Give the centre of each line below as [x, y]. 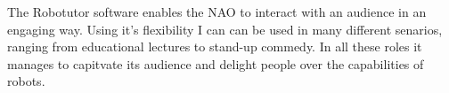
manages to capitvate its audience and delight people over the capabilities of [216, 63]
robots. [26, 81]
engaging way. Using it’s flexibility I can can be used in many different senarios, [225, 29]
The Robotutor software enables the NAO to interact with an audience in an [217, 12]
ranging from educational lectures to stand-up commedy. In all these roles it [215, 46]
